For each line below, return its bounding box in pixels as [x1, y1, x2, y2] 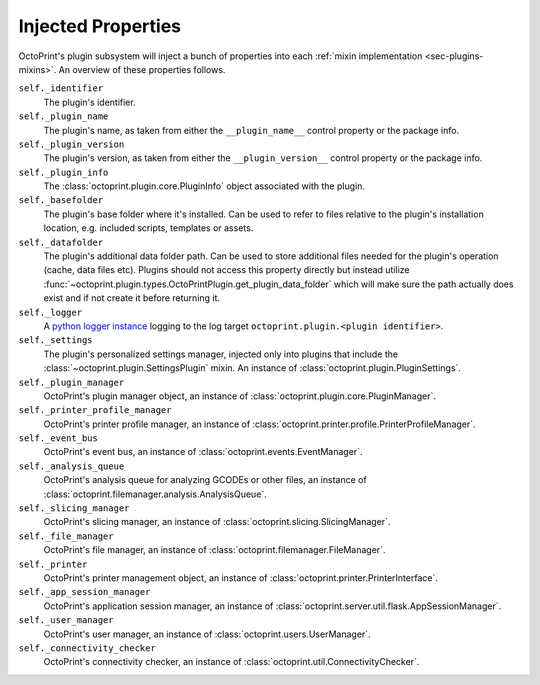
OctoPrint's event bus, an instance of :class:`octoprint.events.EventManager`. [43, 446, 363, 458]
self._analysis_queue [18, 460, 125, 472]
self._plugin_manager [18, 376, 125, 388]
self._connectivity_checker [18, 642, 157, 654]
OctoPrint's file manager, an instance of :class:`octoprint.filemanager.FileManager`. [43, 544, 386, 556]
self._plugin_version [18, 138, 125, 150]
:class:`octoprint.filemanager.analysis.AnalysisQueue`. [43, 488, 267, 500]
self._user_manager [18, 615, 114, 626]
